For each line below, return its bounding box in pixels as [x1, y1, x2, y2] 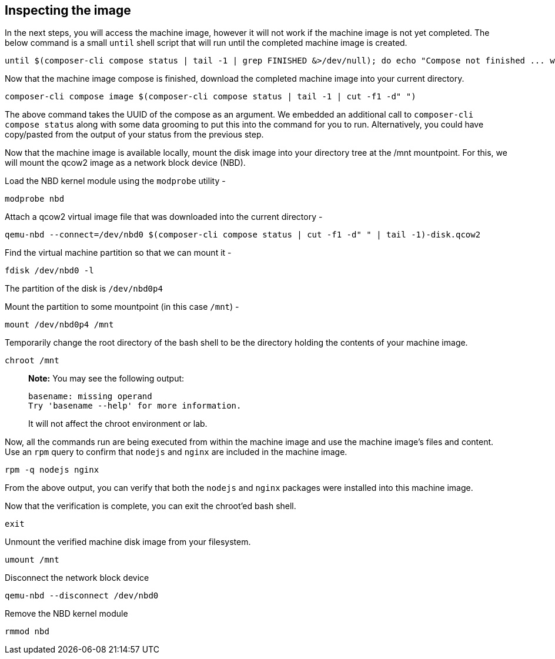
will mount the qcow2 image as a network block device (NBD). [5, 158, 246, 168]
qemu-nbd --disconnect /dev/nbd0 [5, 591, 159, 601]
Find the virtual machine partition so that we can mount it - [5, 247, 232, 258]
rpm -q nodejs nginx [5, 465, 99, 475]
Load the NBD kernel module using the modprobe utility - [5, 176, 226, 186]
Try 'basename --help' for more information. [28, 401, 242, 411]
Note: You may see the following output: [28, 373, 185, 384]
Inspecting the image [5, 3, 131, 18]
